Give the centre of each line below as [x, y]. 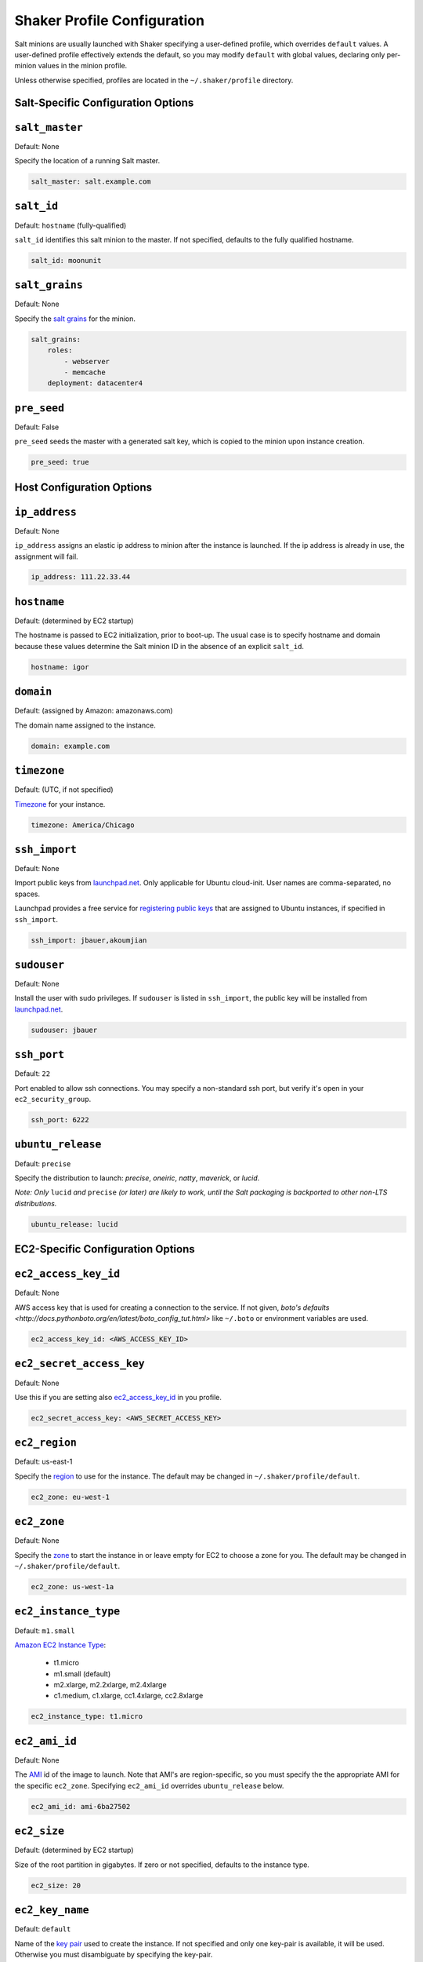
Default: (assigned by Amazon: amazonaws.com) [94, 711]
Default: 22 [33, 1074]
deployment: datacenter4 [95, 383]
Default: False [37, 427]
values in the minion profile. [83, 66]
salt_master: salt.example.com [91, 182]
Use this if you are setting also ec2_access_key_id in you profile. [118, 1397]
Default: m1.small [45, 1630]
